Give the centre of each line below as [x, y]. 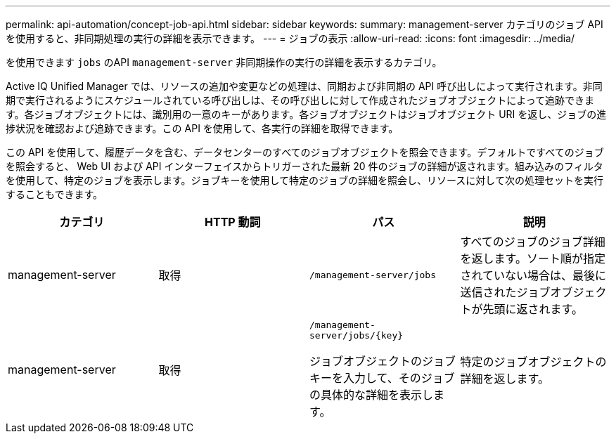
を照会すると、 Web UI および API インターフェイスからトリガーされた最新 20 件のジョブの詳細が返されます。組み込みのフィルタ [304, 166]
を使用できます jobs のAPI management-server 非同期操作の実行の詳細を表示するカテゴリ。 [224, 62]
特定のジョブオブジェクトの [533, 362]
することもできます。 [54, 194]
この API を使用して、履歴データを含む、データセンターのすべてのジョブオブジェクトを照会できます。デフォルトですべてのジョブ [305, 152]
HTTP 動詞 [233, 222]
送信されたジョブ [505, 292]
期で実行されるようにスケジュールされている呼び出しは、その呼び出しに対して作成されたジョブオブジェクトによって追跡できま [300, 100]
